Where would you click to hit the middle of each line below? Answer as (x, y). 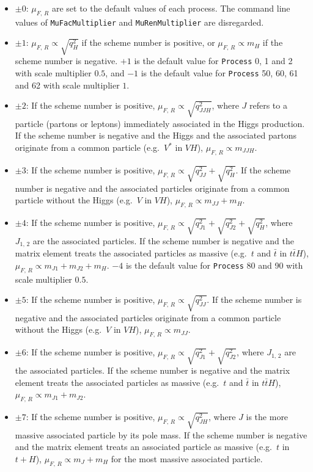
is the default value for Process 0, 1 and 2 (213, 61)
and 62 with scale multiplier (67, 85)
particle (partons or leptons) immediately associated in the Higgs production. (160, 123)
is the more (267, 416)
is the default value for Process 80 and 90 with (214, 265)
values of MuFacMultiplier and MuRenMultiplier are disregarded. (139, 22)
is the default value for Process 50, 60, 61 (219, 72)
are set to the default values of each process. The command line (171, 8)
